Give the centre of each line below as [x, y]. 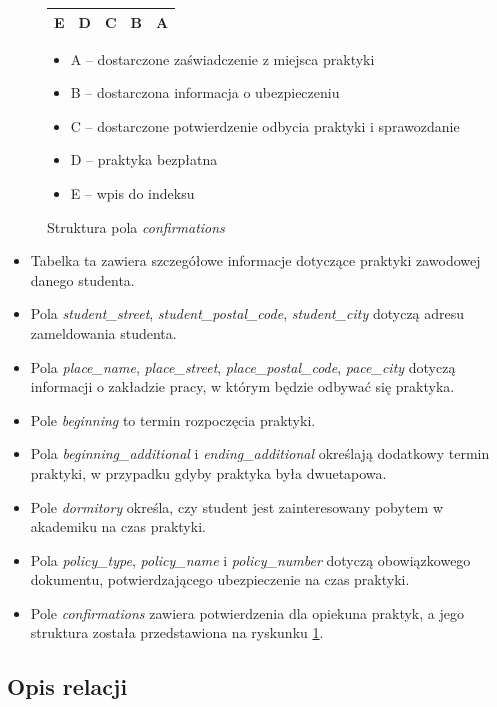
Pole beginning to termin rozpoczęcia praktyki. [173, 419]
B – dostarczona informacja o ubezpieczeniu [205, 92]
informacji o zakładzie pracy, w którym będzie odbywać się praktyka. [242, 386]
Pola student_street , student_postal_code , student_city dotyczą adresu [247, 313]
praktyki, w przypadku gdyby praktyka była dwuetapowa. [208, 472]
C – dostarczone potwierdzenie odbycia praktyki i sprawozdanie [265, 125]
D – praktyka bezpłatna [144, 159]
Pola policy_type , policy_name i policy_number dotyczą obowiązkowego [250, 559]
